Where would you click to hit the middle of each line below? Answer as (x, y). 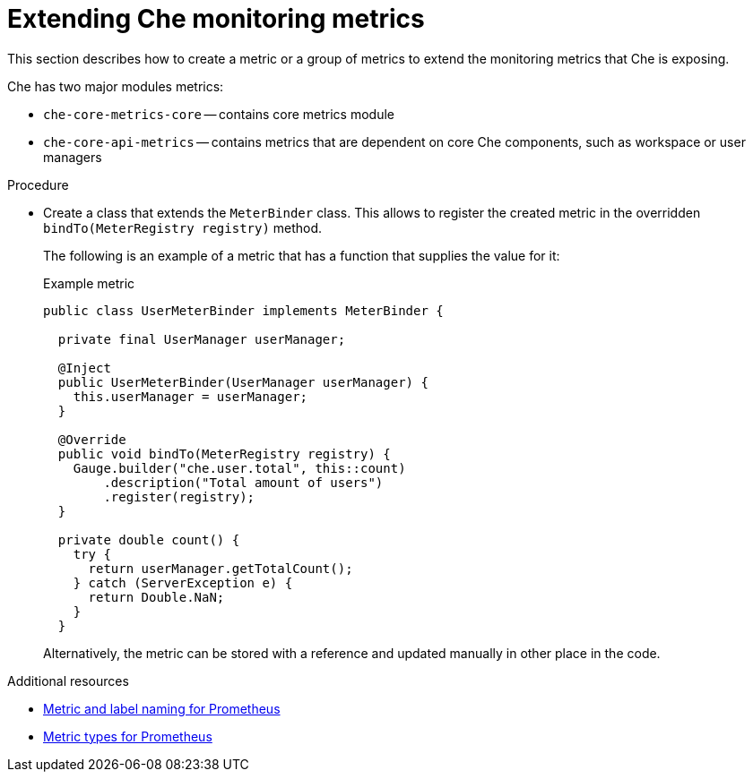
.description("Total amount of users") (243, 482)
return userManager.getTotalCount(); (221, 568)
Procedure (38, 184)
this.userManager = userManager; (190, 396)
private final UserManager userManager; (202, 339)
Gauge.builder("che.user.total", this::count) (239, 468)
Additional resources (68, 681)
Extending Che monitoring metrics (216, 19)
